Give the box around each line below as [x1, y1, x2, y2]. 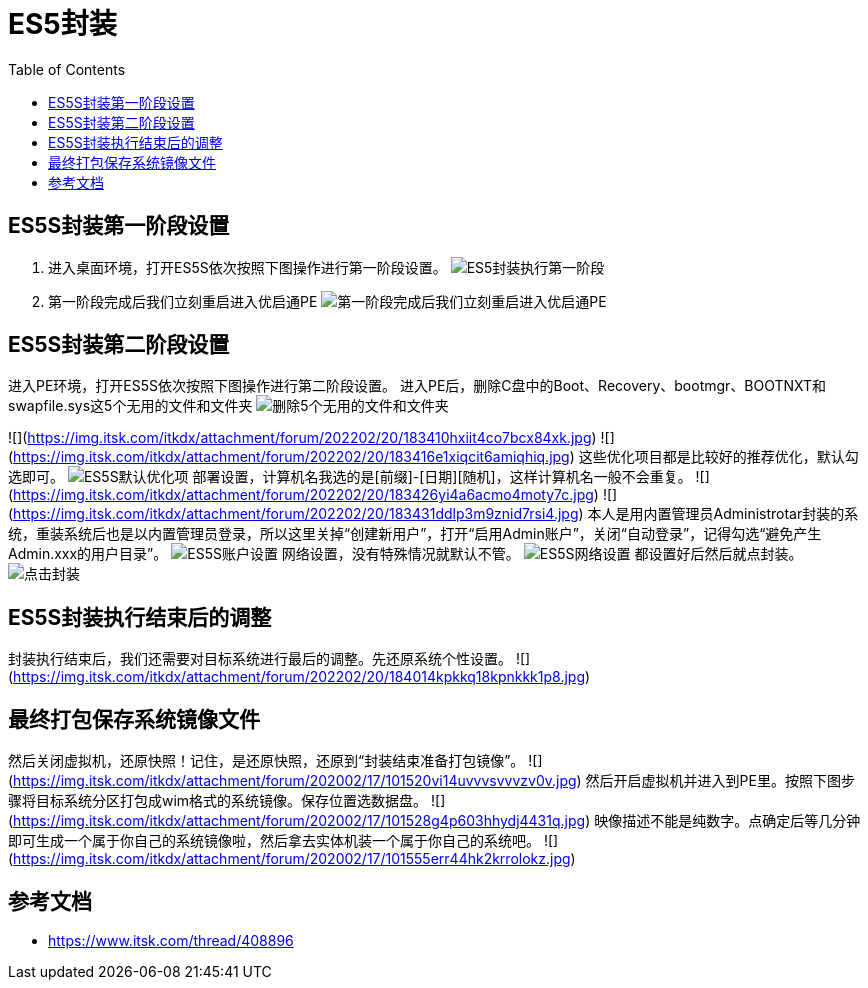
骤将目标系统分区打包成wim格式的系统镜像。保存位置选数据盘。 [8, 792, 428, 810]
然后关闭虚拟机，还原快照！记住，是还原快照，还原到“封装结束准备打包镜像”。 [8, 752, 525, 770]
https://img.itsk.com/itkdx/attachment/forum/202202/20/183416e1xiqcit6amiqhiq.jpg [13, 448, 570, 466]
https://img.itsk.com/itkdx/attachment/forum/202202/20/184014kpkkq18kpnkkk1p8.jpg [13, 668, 585, 686]
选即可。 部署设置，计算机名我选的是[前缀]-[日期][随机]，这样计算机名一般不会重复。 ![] [8, 468, 710, 486]
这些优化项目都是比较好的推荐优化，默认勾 [578, 448, 859, 466]
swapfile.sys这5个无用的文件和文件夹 [8, 397, 253, 415]
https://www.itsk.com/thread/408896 [48, 931, 294, 949]
